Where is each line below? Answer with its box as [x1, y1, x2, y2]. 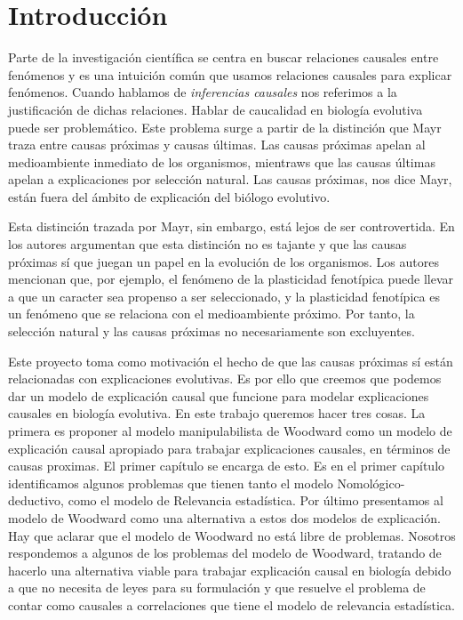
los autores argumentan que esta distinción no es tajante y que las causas [8, 235, 407, 254]
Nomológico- [337, 473, 405, 492]
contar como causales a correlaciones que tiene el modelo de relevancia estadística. [8, 595, 455, 614]
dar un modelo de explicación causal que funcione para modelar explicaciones [8, 386, 429, 405]
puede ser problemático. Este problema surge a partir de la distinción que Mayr [8, 117, 442, 136]
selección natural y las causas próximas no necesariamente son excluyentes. [8, 322, 415, 341]
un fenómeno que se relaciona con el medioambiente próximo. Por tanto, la [8, 304, 415, 323]
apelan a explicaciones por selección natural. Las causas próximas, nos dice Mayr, [8, 170, 452, 189]
